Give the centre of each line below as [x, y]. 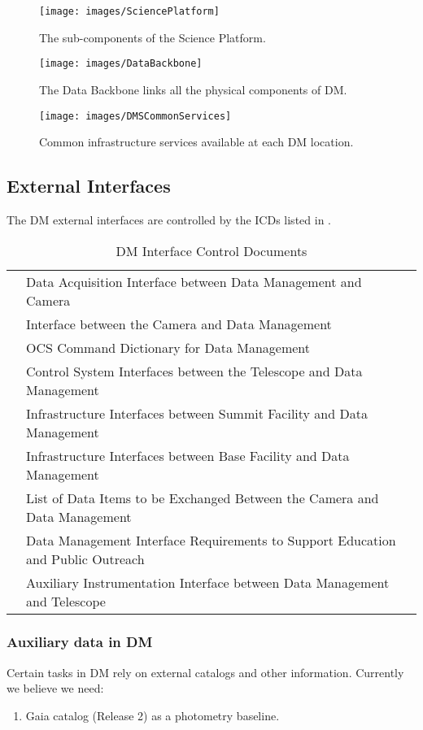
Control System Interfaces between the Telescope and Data [194, 371]
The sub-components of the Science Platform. [153, 37]
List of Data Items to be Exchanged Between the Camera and [203, 498]
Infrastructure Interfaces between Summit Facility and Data [197, 413]
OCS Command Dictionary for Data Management [168, 347]
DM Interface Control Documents [211, 250]
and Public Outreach [85, 558]
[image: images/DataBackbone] [121, 64]
